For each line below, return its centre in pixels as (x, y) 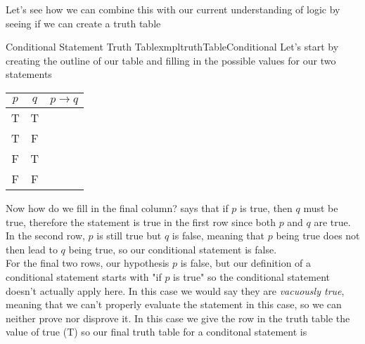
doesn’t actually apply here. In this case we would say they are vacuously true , (175, 290)
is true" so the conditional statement (251, 276)
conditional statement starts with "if (84, 276)
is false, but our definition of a (246, 263)
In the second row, (45, 236)
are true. (332, 221)
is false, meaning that (218, 236)
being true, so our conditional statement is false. (173, 249)
